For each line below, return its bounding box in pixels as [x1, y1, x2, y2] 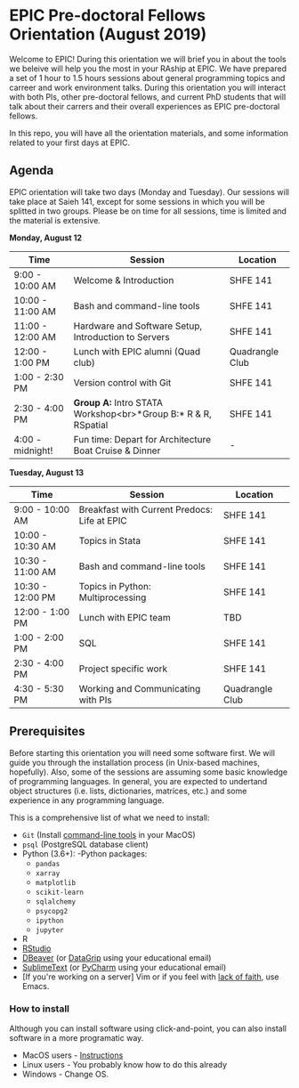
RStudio [21, 943, 52, 954]
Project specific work [78, 662, 167, 675]
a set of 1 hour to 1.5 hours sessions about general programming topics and [9, 72, 286, 83]
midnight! [13, 444, 53, 457]
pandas [35, 859, 61, 868]
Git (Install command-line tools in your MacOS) [21, 829, 196, 840]
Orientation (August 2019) [9, 24, 207, 45]
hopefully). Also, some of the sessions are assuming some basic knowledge [9, 767, 288, 777]
